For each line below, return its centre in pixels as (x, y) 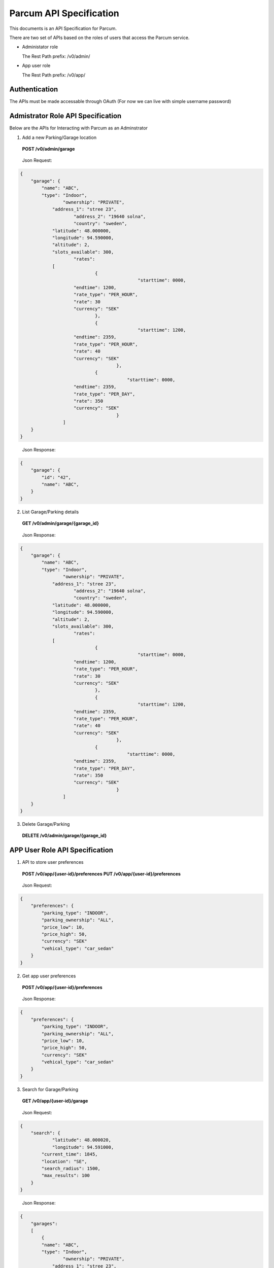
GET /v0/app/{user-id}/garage (55, 1101)
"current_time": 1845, (70, 1154)
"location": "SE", (64, 1161)
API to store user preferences (53, 862)
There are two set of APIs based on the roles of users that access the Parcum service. (99, 38)
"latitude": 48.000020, (82, 1140)
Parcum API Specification (64, 13)
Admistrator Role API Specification (65, 116)
